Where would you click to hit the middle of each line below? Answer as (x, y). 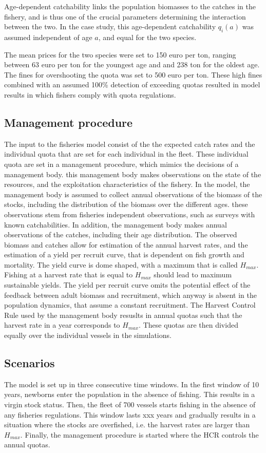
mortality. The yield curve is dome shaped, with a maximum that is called (121, 264)
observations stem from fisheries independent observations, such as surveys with (130, 214)
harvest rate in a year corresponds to (62, 325)
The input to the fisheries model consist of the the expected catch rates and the (130, 144)
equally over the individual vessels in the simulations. (88, 335)
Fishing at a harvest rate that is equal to (69, 275)
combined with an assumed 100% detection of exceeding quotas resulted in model (132, 84)
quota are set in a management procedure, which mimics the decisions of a (121, 164)
